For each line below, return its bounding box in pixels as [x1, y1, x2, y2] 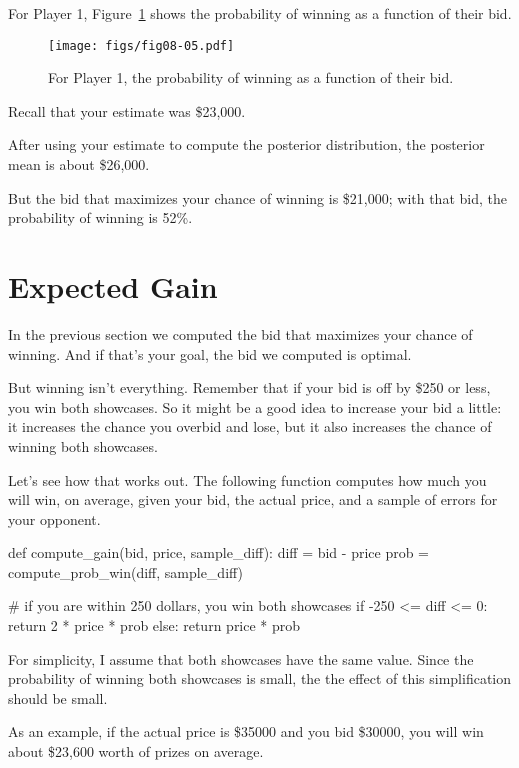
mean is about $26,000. [8, 154, 150, 175]
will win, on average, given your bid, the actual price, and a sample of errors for [8, 489, 498, 510]
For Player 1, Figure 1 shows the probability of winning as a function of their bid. [8, 3, 512, 23]
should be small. [8, 687, 108, 708]
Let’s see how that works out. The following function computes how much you [8, 469, 487, 490]
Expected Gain [8, 266, 218, 306]
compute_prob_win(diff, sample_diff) [8, 561, 244, 582]
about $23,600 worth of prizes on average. [8, 741, 264, 762]
